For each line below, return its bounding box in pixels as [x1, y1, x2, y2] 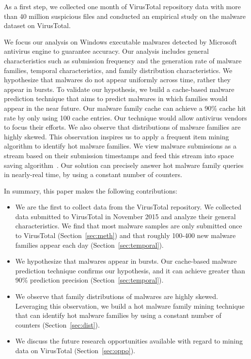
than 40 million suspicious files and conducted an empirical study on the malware [4, 11, 246, 21]
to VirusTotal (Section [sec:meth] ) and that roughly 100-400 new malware [15, 230, 236, 240]
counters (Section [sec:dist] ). [15, 319, 100, 329]
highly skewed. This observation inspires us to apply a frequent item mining [4, 131, 229, 141]
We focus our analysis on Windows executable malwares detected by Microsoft [4, 36, 237, 46]
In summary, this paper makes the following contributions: [4, 185, 177, 195]
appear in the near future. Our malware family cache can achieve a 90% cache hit [4, 103, 246, 113]
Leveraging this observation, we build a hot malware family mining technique [15, 300, 245, 311]
